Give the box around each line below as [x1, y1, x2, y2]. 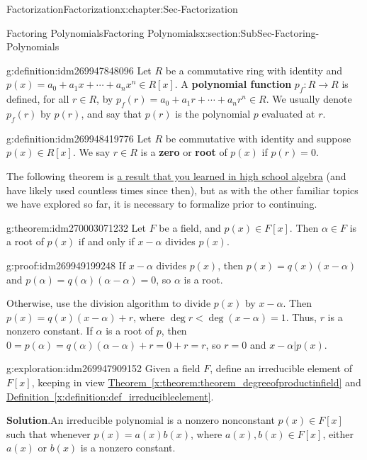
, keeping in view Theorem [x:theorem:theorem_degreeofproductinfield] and [31, 375, 361, 390]
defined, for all [6, 91, 69, 106]
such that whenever [6, 426, 91, 441]
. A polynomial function [174, 77, 292, 91]
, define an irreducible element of [210, 361, 352, 376]
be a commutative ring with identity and [165, 62, 343, 77]
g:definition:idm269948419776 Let [6, 130, 152, 145]
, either [322, 426, 354, 441]
